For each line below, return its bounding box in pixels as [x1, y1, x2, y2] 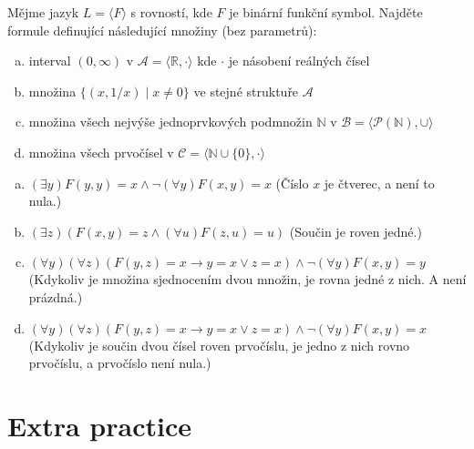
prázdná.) [28, 287, 83, 306]
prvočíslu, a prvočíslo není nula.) [28, 353, 211, 372]
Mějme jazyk [7, 3, 79, 21]
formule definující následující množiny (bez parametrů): [7, 20, 317, 39]
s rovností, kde [130, 3, 212, 21]
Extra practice [7, 406, 191, 444]
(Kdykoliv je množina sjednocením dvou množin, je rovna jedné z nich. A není [28, 270, 467, 289]
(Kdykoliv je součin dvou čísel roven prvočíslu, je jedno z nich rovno [28, 335, 410, 354]
